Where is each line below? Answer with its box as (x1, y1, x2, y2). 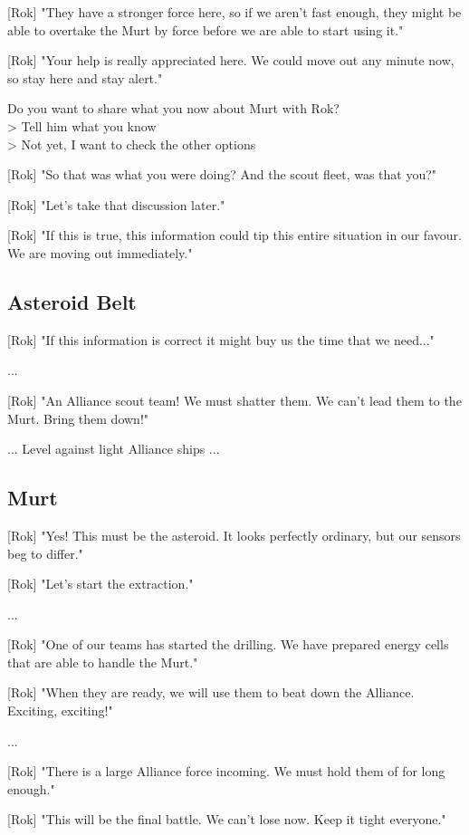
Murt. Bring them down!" (7, 408, 149, 427)
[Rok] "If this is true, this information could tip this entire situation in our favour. (7, 226, 462, 245)
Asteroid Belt (7, 287, 137, 315)
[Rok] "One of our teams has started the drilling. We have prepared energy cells (7, 635, 449, 654)
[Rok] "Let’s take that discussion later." (7, 195, 225, 214)
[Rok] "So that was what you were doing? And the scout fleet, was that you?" (7, 165, 437, 184)
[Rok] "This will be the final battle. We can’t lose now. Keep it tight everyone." (7, 810, 446, 829)
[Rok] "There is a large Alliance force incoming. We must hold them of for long (7, 762, 445, 781)
